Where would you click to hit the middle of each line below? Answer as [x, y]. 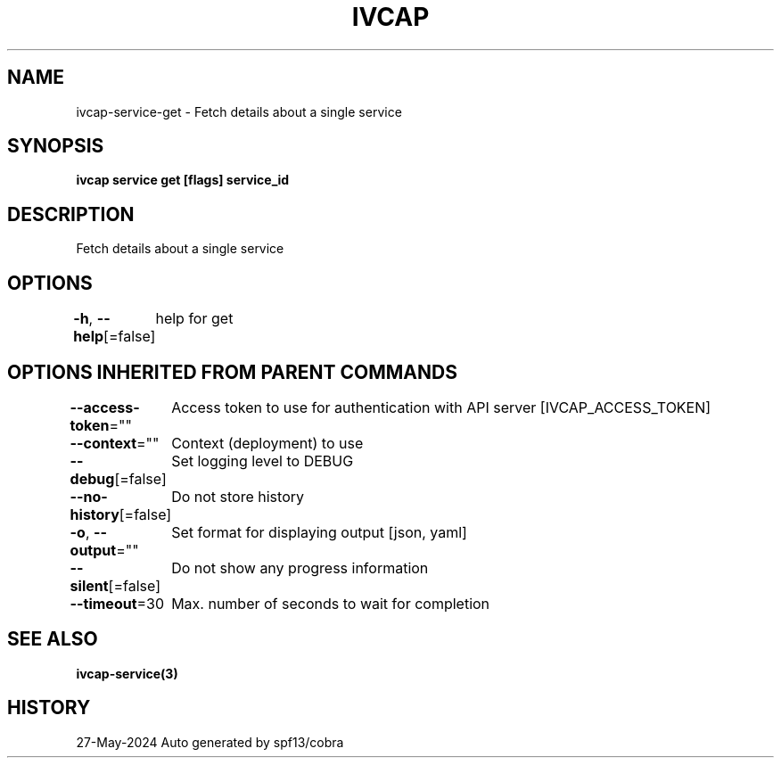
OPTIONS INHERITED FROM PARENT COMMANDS [232, 372]
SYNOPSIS [56, 146]
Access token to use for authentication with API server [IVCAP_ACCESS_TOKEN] [441, 407]
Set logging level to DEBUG [263, 461]
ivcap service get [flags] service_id [183, 180]
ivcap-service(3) [127, 673]
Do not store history [238, 496]
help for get [194, 319]
